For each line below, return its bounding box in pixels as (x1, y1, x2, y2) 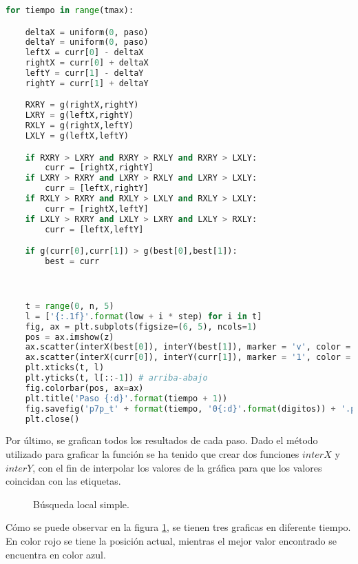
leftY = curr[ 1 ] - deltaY (25, 68, 144, 79)
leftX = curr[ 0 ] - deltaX (25, 48, 144, 58)
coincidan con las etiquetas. (6, 474, 121, 488)
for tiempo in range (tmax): (6, 6, 134, 15)
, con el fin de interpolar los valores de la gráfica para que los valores (32, 460, 322, 474)
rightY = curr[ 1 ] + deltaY (25, 78, 149, 88)
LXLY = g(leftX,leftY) (25, 131, 129, 141)
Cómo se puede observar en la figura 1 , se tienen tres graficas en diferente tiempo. (6, 520, 351, 534)
